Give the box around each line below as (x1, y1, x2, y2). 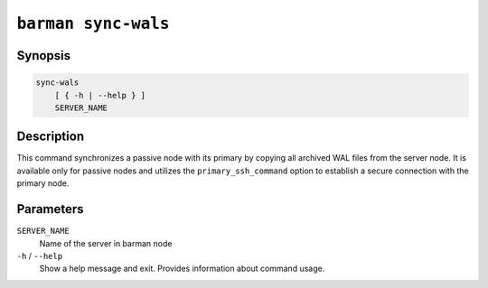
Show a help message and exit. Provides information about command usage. (39, 263, 325, 274)
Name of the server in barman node (39, 237, 173, 248)
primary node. (16, 178, 70, 189)
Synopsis (16, 48, 71, 63)
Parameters (16, 201, 84, 217)
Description (16, 129, 85, 144)
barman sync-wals (16, 14, 170, 33)
